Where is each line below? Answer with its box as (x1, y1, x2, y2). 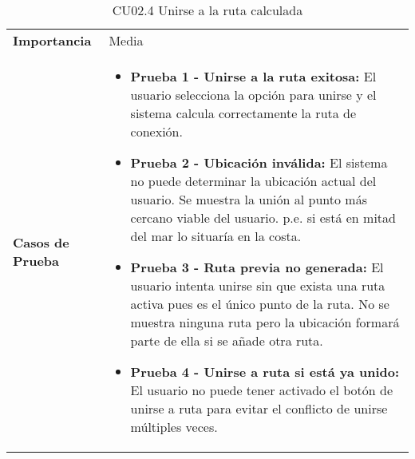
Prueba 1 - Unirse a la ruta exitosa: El (130, 67, 377, 85)
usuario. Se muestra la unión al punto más (130, 190, 367, 208)
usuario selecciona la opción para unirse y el (130, 85, 377, 104)
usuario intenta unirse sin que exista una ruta (130, 276, 385, 295)
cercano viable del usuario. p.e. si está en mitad (130, 208, 396, 227)
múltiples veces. (130, 417, 218, 436)
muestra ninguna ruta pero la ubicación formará (130, 313, 400, 331)
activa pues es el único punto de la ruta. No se (130, 295, 389, 313)
